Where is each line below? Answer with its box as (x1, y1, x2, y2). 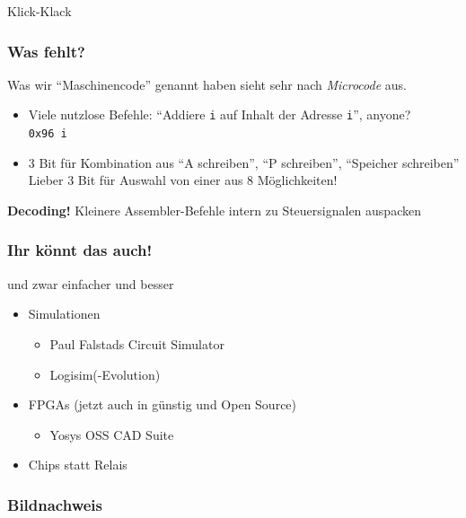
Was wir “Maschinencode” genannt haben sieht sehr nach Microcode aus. (7, 75, 407, 93)
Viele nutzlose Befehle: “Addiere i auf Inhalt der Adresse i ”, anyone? (28, 105, 411, 124)
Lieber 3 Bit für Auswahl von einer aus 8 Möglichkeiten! (28, 171, 338, 189)
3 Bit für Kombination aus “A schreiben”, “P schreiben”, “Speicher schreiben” (28, 153, 460, 171)
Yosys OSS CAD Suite (49, 425, 174, 443)
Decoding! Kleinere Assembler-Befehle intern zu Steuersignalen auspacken (7, 200, 421, 219)
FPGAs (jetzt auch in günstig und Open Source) (28, 395, 297, 414)
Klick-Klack (7, 2, 72, 20)
